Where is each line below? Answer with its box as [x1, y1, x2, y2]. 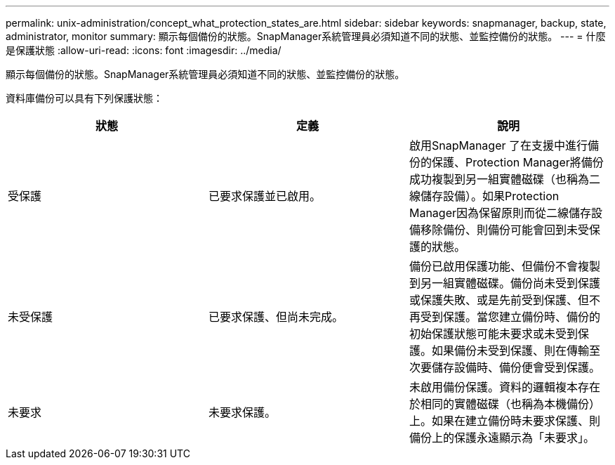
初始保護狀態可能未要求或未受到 [409, 327, 578, 341]
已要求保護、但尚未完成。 [208, 310, 343, 324]
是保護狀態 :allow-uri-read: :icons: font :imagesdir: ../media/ [6, 44, 282, 56]
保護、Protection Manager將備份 [431, 155, 604, 169]
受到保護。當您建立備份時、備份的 [420, 310, 600, 324]
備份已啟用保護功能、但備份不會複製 [409, 259, 600, 273]
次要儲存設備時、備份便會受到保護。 [409, 360, 600, 374]
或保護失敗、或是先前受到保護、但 [409, 293, 589, 307]
